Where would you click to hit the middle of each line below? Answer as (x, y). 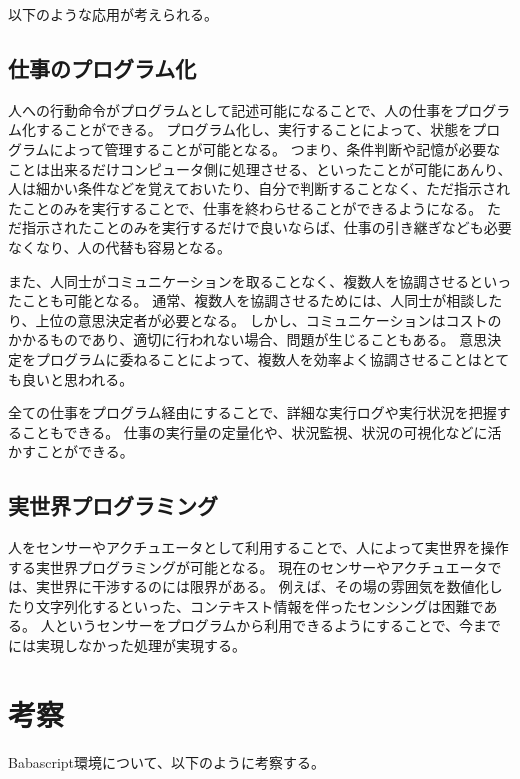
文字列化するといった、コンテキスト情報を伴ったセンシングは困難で (259, 605)
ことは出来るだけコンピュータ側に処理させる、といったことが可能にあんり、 (260, 168)
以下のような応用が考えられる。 (113, 14)
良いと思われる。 (77, 378)
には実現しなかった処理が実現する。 (127, 645)
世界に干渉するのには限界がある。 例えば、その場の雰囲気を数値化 (269, 586)
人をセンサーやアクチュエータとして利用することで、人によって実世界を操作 (258, 547)
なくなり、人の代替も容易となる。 (120, 246)
